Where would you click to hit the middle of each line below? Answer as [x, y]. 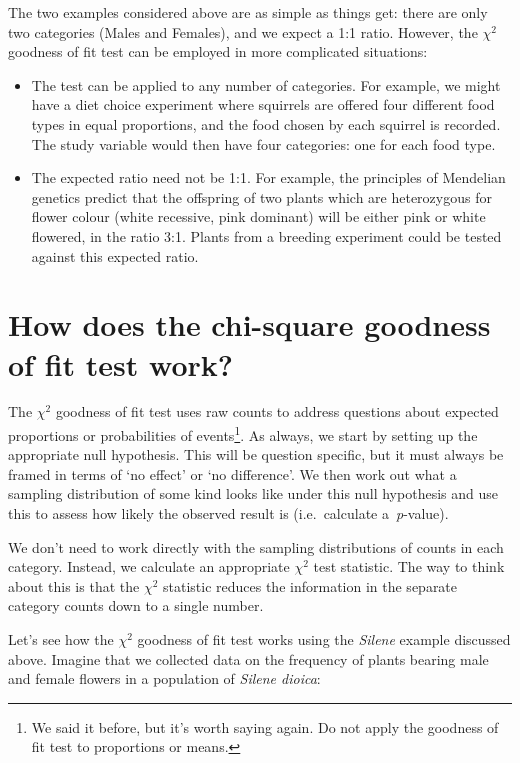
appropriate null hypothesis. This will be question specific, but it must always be [256, 454]
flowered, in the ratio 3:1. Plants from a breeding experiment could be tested [266, 235]
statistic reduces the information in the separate [310, 585]
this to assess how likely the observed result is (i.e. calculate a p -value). [228, 513]
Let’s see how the [61, 639]
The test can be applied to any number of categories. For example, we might [266, 84]
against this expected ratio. [115, 255]
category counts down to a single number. [136, 605]
